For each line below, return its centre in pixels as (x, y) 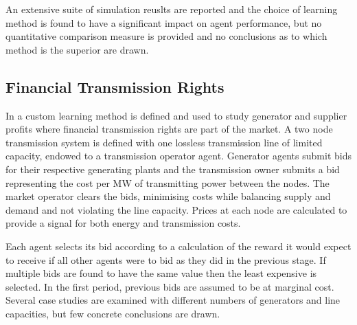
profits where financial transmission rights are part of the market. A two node (169, 129)
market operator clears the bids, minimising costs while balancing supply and (168, 196)
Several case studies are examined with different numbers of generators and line (173, 300)
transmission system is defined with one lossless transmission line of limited (164, 142)
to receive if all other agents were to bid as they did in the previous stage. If (166, 259)
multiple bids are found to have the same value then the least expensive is (161, 273)
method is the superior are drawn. (77, 49)
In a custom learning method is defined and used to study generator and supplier (176, 115)
